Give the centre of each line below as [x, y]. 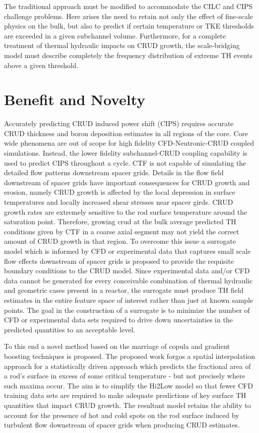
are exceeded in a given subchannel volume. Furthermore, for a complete [115, 35]
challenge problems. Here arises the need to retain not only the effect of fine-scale [128, 16]
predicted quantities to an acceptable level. [70, 329]
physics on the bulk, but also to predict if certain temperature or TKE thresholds [129, 26]
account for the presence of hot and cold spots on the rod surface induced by [122, 415]
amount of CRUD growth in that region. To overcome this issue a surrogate [120, 241]
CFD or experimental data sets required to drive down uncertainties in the [118, 320]
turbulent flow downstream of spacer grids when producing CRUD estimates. [122, 425]
